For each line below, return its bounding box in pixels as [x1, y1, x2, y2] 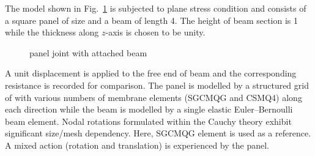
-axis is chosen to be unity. [105, 26, 206, 39]
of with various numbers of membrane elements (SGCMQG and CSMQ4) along [5, 91, 302, 103]
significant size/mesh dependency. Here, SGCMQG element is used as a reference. [5, 127, 311, 139]
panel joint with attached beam [29, 46, 147, 59]
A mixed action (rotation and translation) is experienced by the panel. [5, 138, 269, 151]
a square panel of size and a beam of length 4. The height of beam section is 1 [5, 13, 298, 26]
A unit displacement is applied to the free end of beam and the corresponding [5, 67, 297, 80]
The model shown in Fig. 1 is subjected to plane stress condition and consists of [5, 2, 306, 14]
